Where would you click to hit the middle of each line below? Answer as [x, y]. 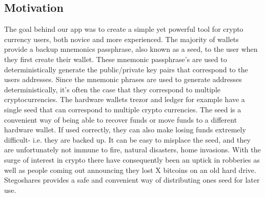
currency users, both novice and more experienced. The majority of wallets [121, 39]
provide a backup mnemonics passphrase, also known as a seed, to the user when [131, 49]
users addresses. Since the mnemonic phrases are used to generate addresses [123, 79]
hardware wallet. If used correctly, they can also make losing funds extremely [125, 130]
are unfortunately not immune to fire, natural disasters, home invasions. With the [132, 150]
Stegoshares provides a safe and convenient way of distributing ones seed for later [132, 180]
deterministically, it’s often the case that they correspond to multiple [112, 89]
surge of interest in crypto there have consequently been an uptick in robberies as [132, 159]
